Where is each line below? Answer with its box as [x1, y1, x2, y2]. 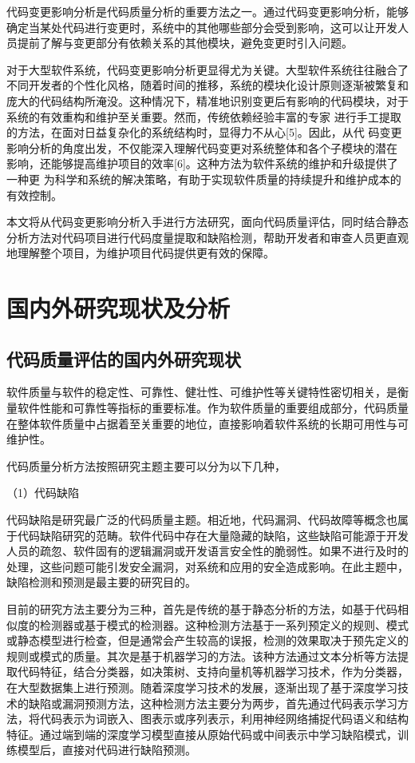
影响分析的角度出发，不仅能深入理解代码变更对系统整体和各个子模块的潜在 [6, 139, 397, 156]
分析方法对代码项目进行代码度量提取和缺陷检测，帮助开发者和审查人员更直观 [6, 229, 409, 245]
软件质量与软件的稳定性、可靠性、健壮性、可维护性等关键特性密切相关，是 [6, 383, 397, 400]
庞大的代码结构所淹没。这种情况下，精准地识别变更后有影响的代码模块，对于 [6, 92, 409, 109]
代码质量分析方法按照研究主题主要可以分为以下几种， [6, 457, 286, 474]
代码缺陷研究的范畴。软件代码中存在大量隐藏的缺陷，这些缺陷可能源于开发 [17, 527, 409, 543]
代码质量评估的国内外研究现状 [6, 346, 241, 371]
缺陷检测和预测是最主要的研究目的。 [6, 574, 196, 590]
